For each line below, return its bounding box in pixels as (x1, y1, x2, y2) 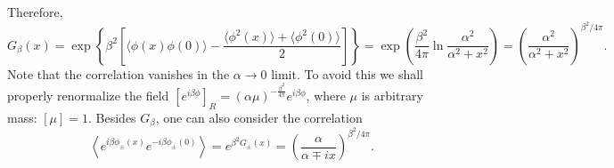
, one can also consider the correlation (155, 108, 363, 126)
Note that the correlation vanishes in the (7, 64, 230, 83)
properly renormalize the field (7, 86, 169, 105)
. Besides (88, 108, 136, 126)
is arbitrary (361, 86, 423, 105)
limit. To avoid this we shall (271, 64, 424, 83)
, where (306, 86, 346, 105)
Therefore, (7, 3, 63, 20)
